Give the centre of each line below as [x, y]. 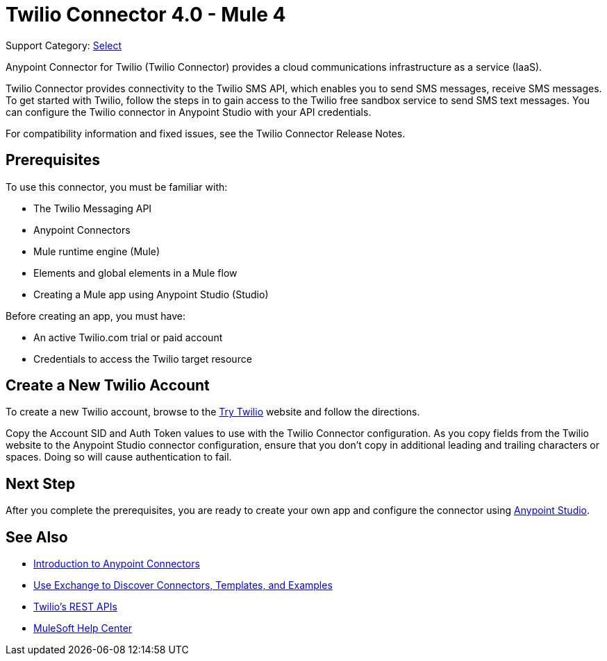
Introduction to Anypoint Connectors [117, 564]
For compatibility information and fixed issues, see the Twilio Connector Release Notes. [206, 133]
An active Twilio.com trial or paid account [128, 337]
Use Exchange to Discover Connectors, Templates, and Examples [183, 585]
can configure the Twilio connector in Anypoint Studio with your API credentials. [189, 112]
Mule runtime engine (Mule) [97, 251]
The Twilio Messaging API [93, 208]
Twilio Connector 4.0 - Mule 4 [146, 15]
